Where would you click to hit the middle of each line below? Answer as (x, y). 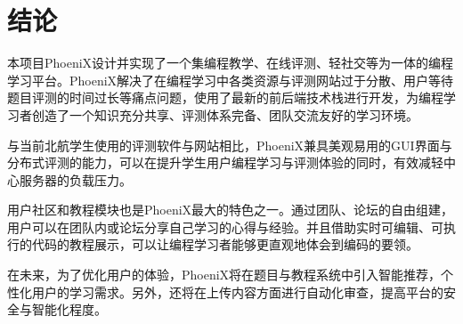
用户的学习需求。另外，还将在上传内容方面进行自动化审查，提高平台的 (237, 292)
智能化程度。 (69, 309)
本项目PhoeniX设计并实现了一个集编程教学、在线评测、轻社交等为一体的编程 (231, 63)
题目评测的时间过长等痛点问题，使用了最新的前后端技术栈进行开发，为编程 (225, 97)
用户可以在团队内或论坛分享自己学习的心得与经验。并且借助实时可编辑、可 (225, 227)
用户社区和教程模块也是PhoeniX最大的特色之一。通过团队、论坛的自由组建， (231, 210)
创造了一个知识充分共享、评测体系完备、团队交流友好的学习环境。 (225, 114)
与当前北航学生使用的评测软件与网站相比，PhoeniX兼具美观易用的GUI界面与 (230, 145)
